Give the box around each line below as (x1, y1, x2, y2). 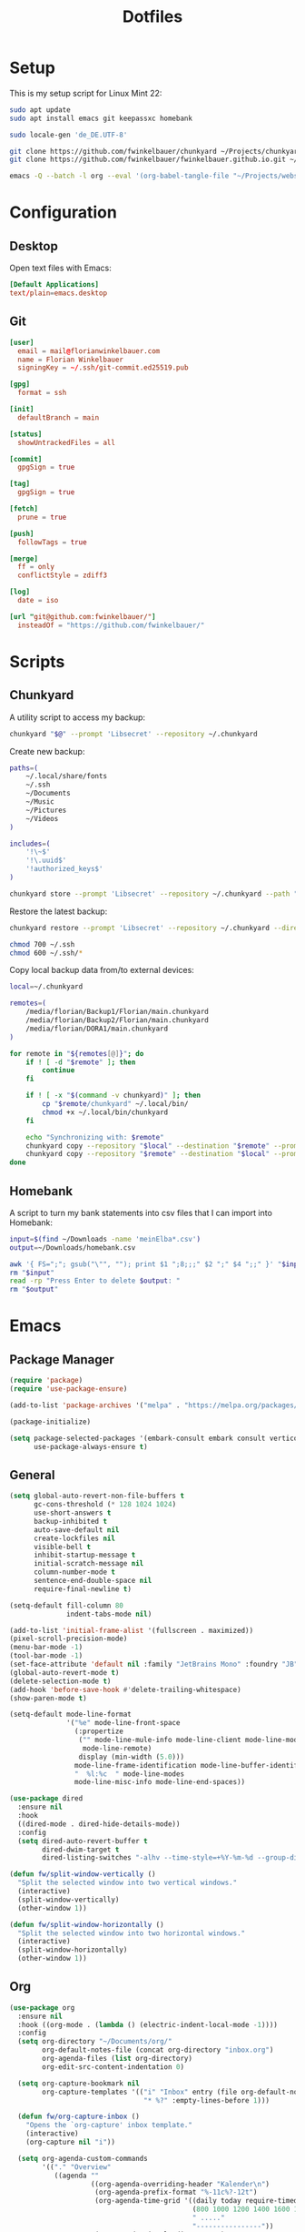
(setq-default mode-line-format (9, 1710, 132, 1720)
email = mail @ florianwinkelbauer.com (17, 346, 161, 356)
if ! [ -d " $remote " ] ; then (25, 1058, 136, 1067)
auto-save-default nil (33, 1525, 120, 1535)
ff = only (17, 563, 54, 572)
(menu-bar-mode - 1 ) (9, 1643, 84, 1652)
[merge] (9, 553, 39, 563)
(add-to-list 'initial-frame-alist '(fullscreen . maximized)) (9, 1626, 254, 1635)
